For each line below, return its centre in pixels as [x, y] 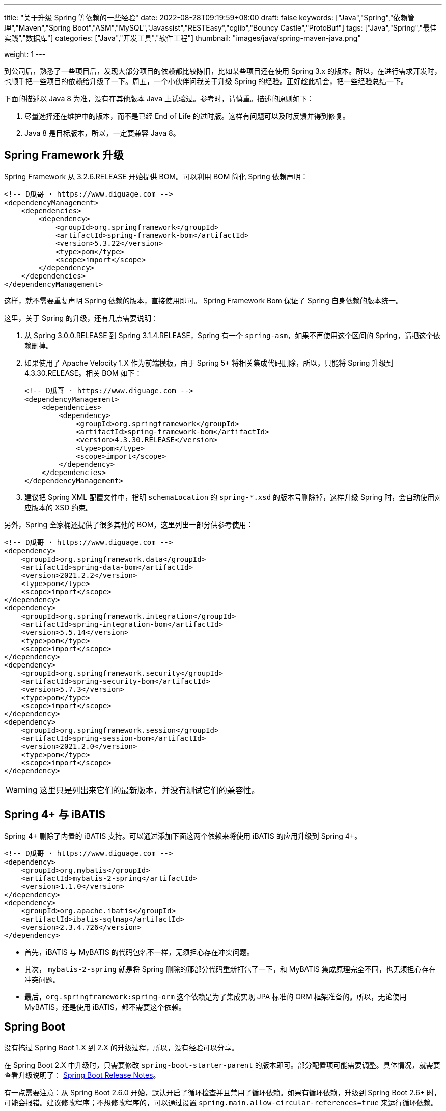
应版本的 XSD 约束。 [59, 507]
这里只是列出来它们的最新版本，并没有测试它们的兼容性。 [149, 790]
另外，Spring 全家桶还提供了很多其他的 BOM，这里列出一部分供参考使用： [129, 524]
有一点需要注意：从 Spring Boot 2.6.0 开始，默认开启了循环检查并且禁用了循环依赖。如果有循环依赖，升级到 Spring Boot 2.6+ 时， [223, 1092]
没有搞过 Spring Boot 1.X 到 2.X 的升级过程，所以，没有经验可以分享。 [121, 1047]
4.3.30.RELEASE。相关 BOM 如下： [83, 373]
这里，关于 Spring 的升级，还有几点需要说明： [81, 318]
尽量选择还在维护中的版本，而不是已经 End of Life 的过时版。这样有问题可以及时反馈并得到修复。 [187, 116]
